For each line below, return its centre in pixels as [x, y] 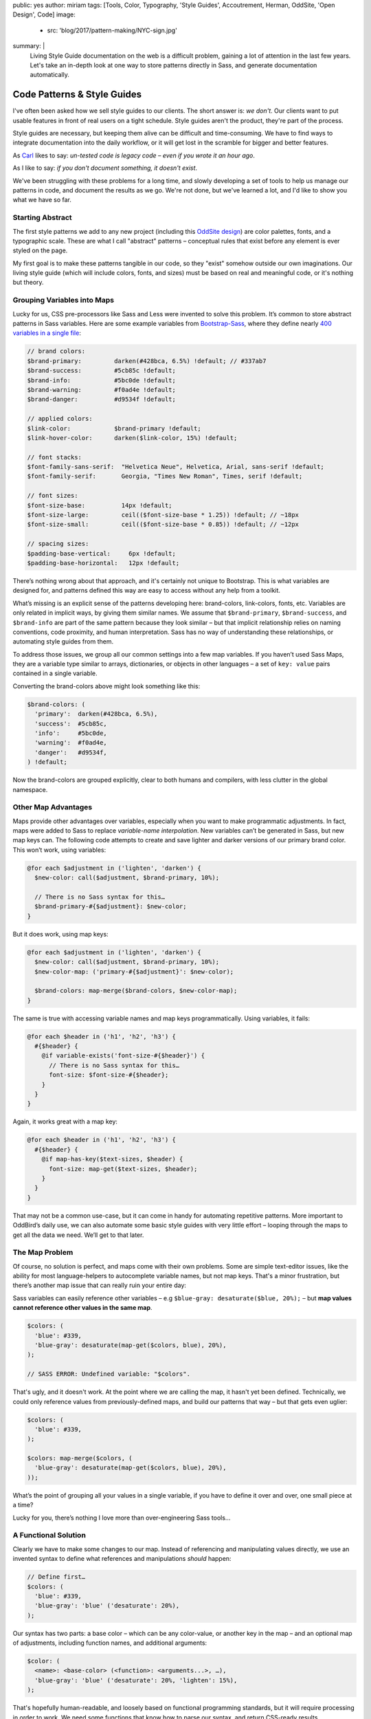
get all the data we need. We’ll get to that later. [78, 1235]
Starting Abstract [42, 218]
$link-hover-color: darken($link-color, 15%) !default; [132, 438]
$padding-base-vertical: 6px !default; [102, 553]
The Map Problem [43, 1253]
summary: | [29, 46]
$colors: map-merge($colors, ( [80, 1458]
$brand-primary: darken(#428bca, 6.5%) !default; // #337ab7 [147, 361]
